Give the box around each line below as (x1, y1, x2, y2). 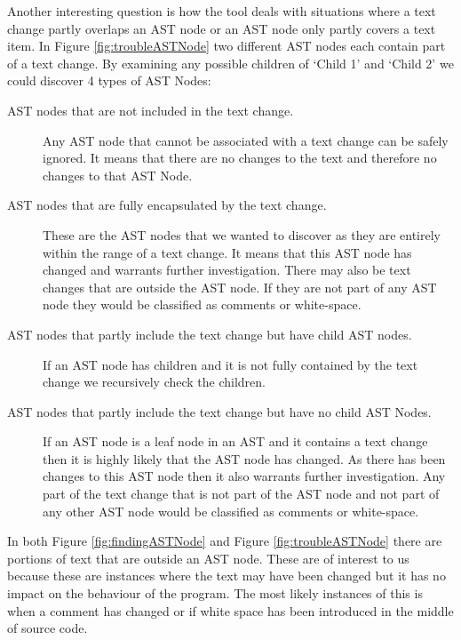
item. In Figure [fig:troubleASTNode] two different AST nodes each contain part (7, 36, 446, 55)
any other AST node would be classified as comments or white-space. (43, 501, 419, 520)
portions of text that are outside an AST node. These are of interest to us (7, 548, 409, 567)
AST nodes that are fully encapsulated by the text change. (7, 196, 327, 214)
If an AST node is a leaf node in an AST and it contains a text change (43, 432, 428, 451)
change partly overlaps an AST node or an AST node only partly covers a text (7, 19, 436, 37)
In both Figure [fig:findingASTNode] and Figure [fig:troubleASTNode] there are (7, 532, 442, 550)
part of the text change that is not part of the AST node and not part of (43, 484, 440, 503)
